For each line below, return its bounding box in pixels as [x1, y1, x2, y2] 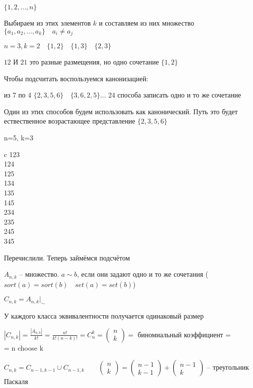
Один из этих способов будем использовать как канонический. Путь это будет [4, 106, 238, 116]
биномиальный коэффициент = [137, 329, 231, 339]
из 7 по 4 [4, 90, 32, 100]
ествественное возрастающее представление [4, 116, 135, 126]
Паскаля [4, 376, 28, 387]
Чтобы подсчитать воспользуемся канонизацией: [4, 73, 149, 83]
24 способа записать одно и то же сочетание [108, 90, 241, 100]
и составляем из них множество [98, 18, 194, 28]
